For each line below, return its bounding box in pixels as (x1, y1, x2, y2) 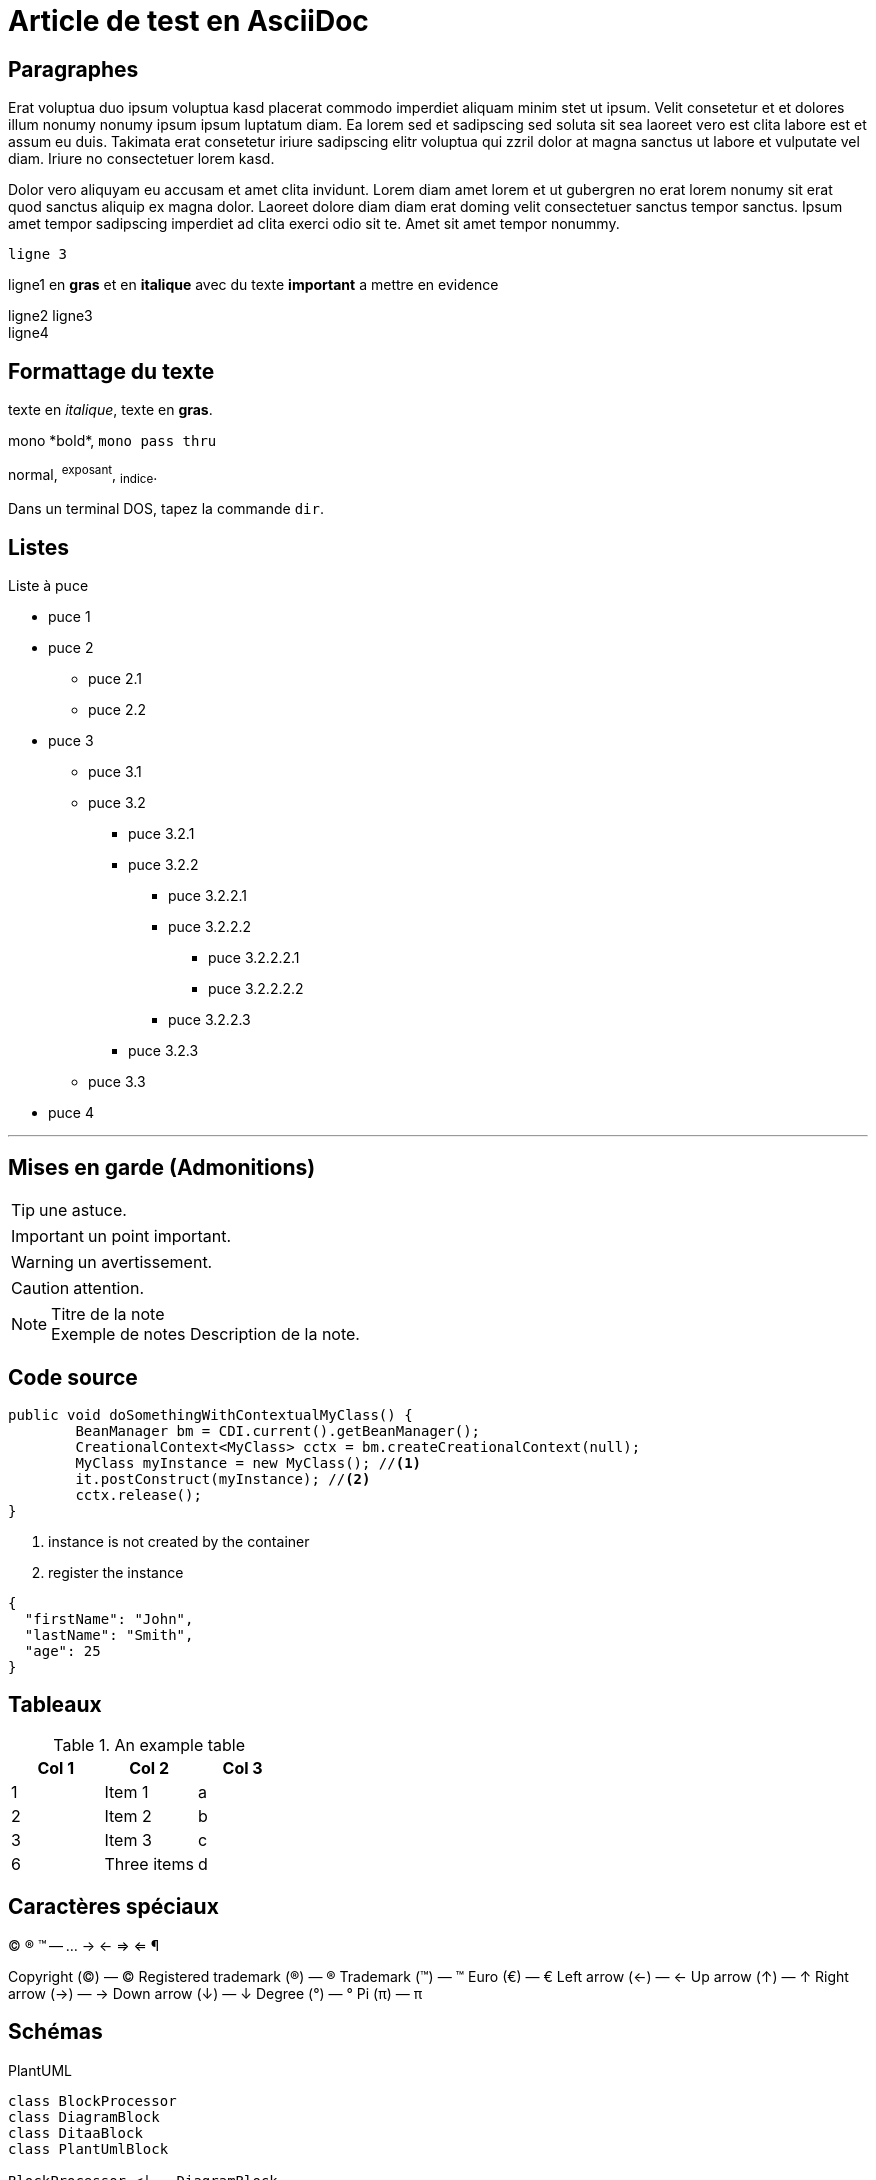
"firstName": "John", (24, 1611, 194, 1627)
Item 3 (104, 1829, 152, 1850)
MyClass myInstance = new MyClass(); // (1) (75, 1455, 422, 1471)
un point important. (87, 1226, 231, 1247)
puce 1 (48, 608, 91, 626)
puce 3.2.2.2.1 (208, 949, 300, 967)
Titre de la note (51, 1304, 165, 1325)
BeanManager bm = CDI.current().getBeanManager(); (75, 1423, 481, 1439)
